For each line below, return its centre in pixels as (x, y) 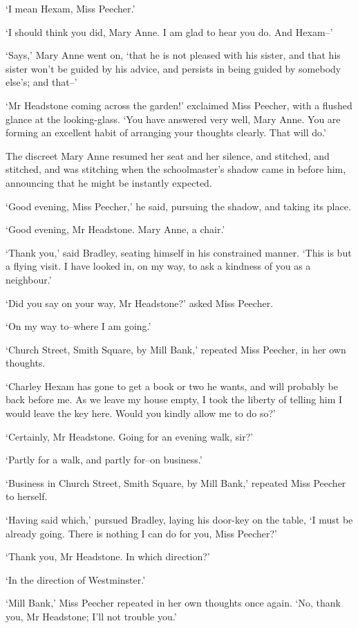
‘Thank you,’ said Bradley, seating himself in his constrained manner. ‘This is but (179, 252)
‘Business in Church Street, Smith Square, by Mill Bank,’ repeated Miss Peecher (176, 482)
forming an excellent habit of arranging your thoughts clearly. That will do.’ (166, 132)
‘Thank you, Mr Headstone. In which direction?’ (108, 556)
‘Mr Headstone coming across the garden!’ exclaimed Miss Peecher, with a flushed (179, 105)
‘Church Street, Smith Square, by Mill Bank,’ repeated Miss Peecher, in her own (176, 349)
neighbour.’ (29, 279)
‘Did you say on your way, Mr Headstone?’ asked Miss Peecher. (140, 303)
